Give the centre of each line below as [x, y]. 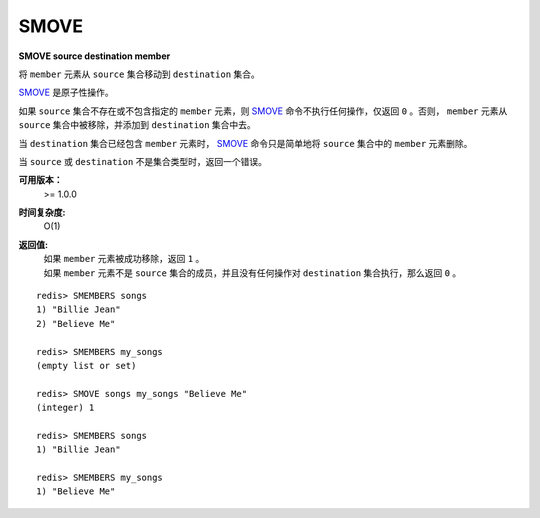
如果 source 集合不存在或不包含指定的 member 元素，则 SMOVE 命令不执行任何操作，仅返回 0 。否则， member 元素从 [263, 111]
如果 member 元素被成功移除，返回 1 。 [124, 259]
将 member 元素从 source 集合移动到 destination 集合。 [139, 74]
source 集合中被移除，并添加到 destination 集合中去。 [137, 125]
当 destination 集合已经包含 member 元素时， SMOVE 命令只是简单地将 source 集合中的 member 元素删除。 [245, 143]
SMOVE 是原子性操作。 [66, 92]
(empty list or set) [86, 365]
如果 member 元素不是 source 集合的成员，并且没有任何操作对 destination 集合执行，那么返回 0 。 [252, 272]
